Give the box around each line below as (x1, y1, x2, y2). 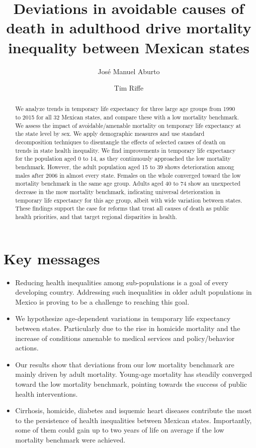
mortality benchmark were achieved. (15, 434, 126, 445)
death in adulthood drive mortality (6, 17, 252, 38)
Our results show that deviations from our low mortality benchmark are (15, 359, 235, 369)
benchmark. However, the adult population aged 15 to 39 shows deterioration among (15, 163, 235, 171)
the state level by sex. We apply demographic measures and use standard (15, 129, 205, 138)
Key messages (3, 248, 100, 268)
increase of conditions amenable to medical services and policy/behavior (15, 333, 235, 343)
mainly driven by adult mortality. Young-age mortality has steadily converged (15, 369, 253, 379)
